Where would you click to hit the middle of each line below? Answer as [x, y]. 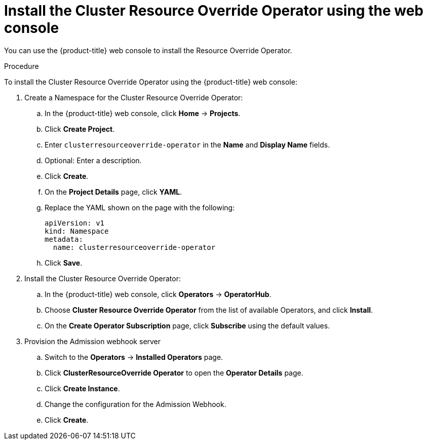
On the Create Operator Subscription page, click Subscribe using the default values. [187, 325]
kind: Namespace [77, 231]
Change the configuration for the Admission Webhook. [135, 404]
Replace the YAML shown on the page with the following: [140, 207]
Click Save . [64, 263]
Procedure [22, 66]
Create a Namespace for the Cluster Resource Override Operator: [134, 97]
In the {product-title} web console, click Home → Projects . [143, 113]
